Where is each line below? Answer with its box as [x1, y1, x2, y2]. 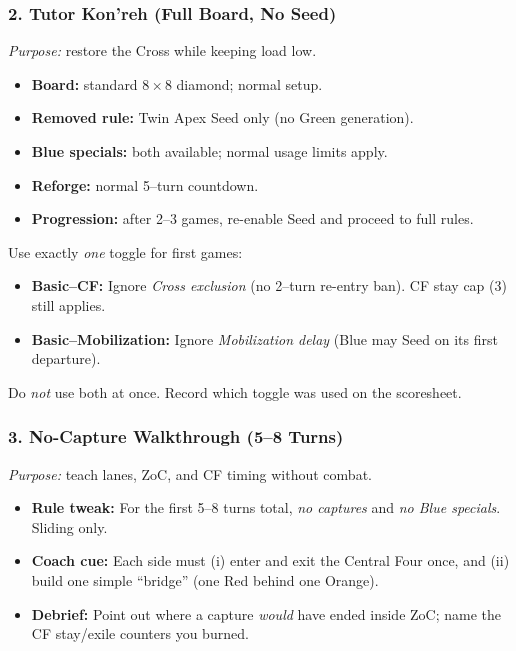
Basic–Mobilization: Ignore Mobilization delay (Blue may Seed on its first [31, 328, 498, 349]
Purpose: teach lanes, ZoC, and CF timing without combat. [8, 463, 372, 484]
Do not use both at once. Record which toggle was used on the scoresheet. [8, 381, 462, 402]
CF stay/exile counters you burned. [31, 623, 249, 644]
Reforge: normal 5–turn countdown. [31, 174, 259, 195]
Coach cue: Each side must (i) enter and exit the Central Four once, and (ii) [31, 550, 510, 571]
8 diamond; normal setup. [164, 73, 323, 94]
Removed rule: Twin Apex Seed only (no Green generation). [31, 107, 414, 128]
